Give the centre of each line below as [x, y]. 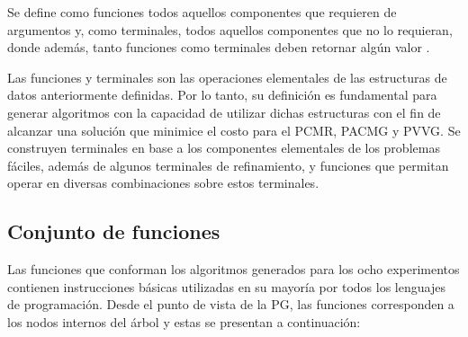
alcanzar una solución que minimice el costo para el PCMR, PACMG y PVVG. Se [234, 130]
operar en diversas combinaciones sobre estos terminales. [163, 183]
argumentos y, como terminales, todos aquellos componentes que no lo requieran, [230, 29]
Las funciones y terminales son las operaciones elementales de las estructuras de [227, 77]
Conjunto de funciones [114, 231]
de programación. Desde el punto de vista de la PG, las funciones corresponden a [231, 304]
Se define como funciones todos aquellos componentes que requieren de [202, 12]
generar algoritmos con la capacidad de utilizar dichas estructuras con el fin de [224, 112]
